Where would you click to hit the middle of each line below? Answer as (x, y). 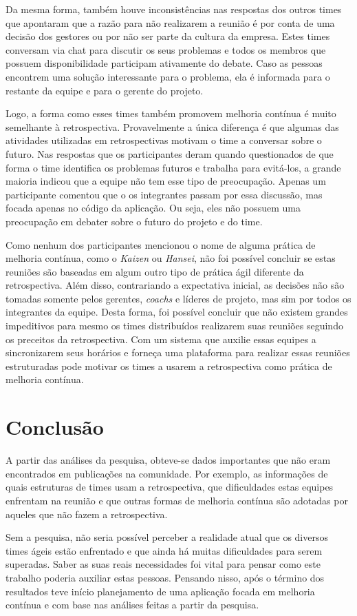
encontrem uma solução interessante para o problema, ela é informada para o (168, 76)
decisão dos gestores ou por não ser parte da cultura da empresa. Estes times (168, 36)
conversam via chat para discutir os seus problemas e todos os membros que (166, 49)
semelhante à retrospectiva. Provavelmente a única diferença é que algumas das (172, 126)
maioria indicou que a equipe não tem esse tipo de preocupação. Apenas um (166, 181)
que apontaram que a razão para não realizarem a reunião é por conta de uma (170, 22)
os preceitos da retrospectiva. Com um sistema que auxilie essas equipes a (161, 339)
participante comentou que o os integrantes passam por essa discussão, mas (164, 194)
